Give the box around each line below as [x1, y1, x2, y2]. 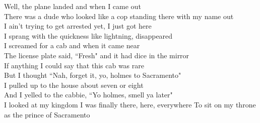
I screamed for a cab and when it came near [4, 40, 140, 51]
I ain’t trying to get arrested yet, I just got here [4, 21, 152, 31]
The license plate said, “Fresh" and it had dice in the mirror [4, 50, 189, 60]
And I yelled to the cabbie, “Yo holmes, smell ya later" [4, 89, 173, 100]
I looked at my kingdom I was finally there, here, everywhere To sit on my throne [4, 99, 256, 109]
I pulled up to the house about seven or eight [4, 79, 144, 90]
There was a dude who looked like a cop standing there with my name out [4, 11, 234, 21]
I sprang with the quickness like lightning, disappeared [4, 30, 173, 41]
